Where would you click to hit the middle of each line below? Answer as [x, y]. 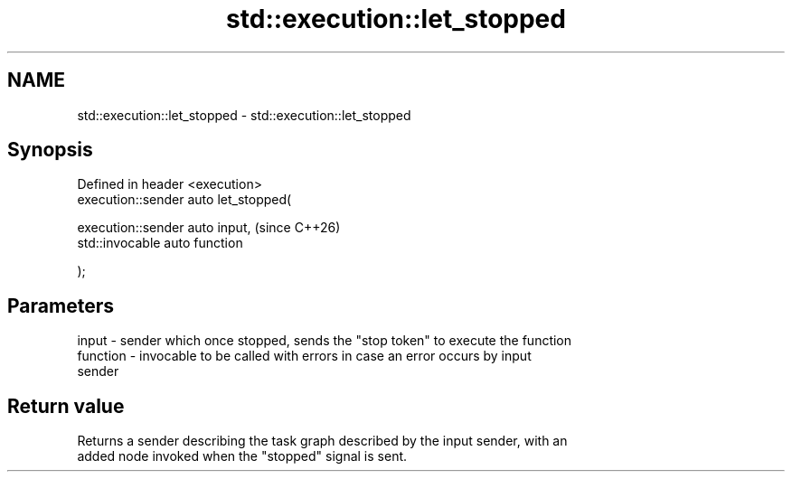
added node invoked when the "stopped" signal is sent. [242, 456]
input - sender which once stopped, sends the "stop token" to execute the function [325, 341]
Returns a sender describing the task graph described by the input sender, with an [322, 441]
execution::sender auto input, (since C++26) [209, 228]
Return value [66, 406]
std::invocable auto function [160, 243]
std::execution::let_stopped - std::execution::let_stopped [244, 115]
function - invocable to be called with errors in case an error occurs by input [304, 356]
